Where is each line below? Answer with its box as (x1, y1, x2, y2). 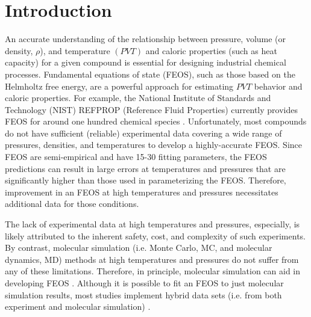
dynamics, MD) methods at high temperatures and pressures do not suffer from (5, 253, 299, 265)
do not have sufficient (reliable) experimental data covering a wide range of (5, 126, 282, 139)
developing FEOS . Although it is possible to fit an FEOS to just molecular (5, 277, 284, 289)
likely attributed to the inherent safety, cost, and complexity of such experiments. (5, 229, 306, 242)
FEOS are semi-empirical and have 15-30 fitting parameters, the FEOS (5, 150, 267, 163)
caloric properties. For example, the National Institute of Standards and (5, 91, 271, 104)
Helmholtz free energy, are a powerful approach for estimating (5, 79, 234, 92)
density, (5, 44, 33, 57)
